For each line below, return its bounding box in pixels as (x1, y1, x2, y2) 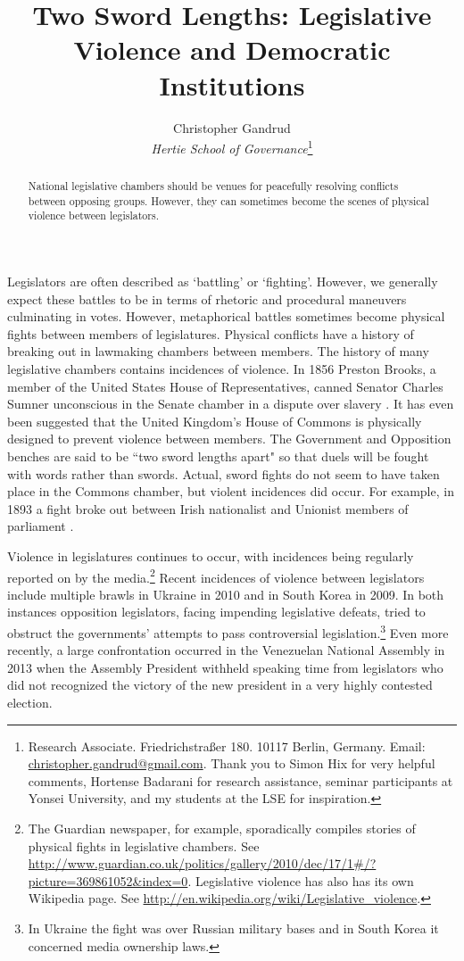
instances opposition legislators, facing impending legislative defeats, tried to (7, 602, 426, 621)
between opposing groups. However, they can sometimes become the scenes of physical (28, 193, 429, 208)
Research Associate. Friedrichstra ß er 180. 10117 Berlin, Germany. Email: (28, 736, 426, 755)
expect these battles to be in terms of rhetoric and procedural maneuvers (7, 289, 407, 308)
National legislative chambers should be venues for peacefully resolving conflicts (28, 178, 399, 194)
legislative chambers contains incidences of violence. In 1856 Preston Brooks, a (7, 360, 436, 378)
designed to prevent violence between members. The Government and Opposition (7, 429, 452, 448)
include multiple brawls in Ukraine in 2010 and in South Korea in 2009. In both (7, 584, 444, 603)
